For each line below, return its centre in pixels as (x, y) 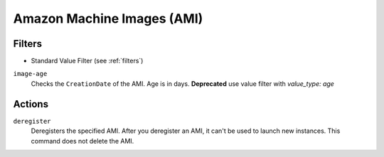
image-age (30, 74)
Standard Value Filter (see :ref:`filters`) (87, 61)
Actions (31, 104)
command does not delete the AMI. (82, 141)
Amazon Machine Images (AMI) (108, 18)
